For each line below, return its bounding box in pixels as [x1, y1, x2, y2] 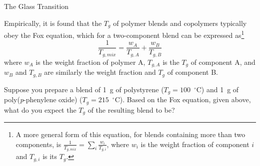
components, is [15, 139, 61, 149]
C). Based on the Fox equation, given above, [114, 94, 251, 105]
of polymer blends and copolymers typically [113, 17, 247, 28]
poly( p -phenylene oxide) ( [4, 94, 82, 105]
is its [42, 151, 57, 162]
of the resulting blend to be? [87, 104, 175, 115]
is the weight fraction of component [140, 139, 249, 149]
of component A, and [190, 56, 255, 67]
